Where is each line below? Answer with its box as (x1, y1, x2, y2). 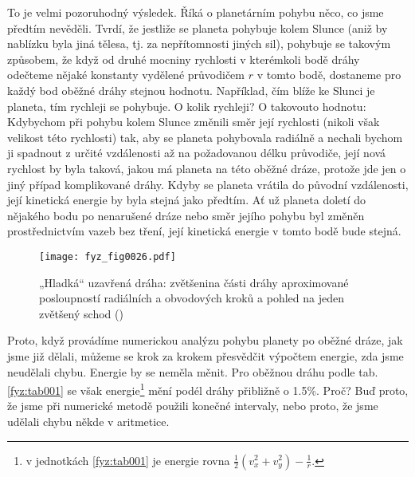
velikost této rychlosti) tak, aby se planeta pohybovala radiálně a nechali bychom (7, 128, 403, 145)
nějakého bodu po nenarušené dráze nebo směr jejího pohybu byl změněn (7, 207, 365, 223)
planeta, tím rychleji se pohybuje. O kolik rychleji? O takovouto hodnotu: (7, 97, 366, 114)
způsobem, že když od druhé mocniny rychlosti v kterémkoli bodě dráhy (7, 50, 360, 67)
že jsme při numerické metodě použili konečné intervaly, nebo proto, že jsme (7, 397, 378, 414)
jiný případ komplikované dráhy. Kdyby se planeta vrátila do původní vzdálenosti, (7, 175, 409, 192)
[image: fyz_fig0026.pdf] (39, 250, 176, 262)
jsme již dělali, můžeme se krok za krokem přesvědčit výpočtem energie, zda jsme (7, 347, 404, 364)
